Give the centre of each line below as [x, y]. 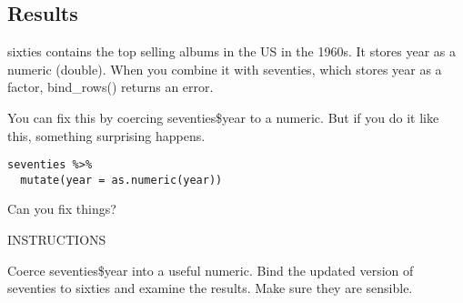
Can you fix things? [62, 209]
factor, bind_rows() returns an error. [111, 87]
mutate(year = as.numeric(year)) [121, 180]
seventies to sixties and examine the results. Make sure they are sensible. [210, 288]
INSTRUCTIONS [57, 240]
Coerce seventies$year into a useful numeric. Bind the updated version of [211, 270]
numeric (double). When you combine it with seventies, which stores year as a [225, 69]
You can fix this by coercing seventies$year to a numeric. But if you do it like [223, 117]
